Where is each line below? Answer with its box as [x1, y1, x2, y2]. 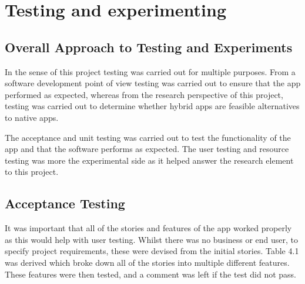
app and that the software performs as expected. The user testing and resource [5, 143, 289, 155]
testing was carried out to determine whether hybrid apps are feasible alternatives [5, 100, 300, 112]
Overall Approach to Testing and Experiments [5, 38, 293, 56]
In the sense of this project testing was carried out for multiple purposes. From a [5, 65, 296, 77]
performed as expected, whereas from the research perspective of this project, [5, 88, 283, 100]
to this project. [5, 165, 59, 178]
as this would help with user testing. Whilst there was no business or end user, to [5, 233, 299, 245]
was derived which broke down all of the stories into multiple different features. [5, 256, 290, 268]
